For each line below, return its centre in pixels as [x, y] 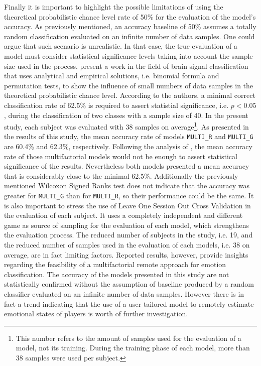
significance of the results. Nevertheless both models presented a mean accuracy [127, 166]
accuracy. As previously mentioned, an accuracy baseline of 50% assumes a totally [130, 26]
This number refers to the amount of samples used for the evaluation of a [128, 338]
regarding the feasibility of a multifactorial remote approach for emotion [115, 264]
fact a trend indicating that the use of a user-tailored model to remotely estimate [129, 303]
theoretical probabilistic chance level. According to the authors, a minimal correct [130, 95]
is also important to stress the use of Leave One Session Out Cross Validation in [127, 205]
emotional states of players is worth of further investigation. [96, 314]
